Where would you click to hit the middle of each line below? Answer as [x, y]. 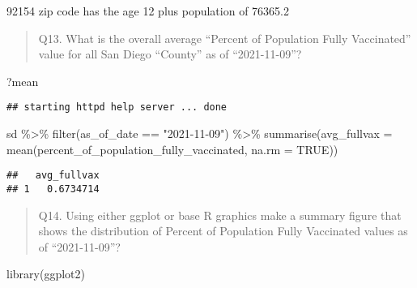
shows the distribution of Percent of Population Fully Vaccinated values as [223, 231]
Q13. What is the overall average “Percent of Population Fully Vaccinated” [225, 38]
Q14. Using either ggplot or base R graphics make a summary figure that [220, 215]
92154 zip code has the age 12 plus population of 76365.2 [148, 11]
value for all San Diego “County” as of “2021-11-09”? [170, 54]
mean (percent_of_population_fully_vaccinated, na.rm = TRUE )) [172, 149]
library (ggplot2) [46, 274]
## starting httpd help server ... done [117, 107]
